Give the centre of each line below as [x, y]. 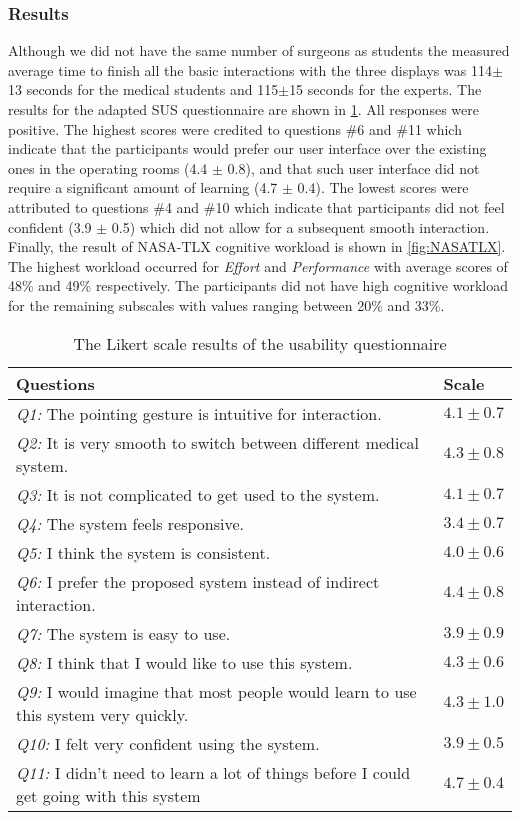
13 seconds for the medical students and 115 [143, 89]
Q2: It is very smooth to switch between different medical [217, 442]
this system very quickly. [102, 714]
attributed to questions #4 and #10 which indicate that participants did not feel [256, 206]
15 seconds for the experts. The [385, 89]
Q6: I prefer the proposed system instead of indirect [198, 581]
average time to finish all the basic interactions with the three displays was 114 [250, 69]
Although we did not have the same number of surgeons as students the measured [259, 50]
